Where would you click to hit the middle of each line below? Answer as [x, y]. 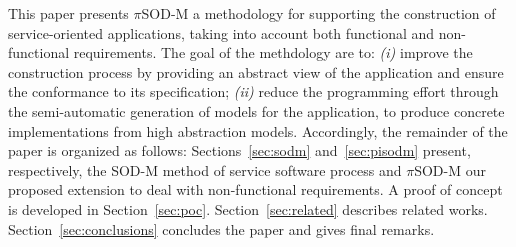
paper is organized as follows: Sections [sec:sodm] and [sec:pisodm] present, [239, 150]
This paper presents [68, 13]
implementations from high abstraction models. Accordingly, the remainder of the [258, 130]
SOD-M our [450, 169]
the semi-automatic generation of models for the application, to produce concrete [256, 110]
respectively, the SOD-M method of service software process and [205, 169]
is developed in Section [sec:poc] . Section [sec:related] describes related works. [248, 208]
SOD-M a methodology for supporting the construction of [318, 13]
